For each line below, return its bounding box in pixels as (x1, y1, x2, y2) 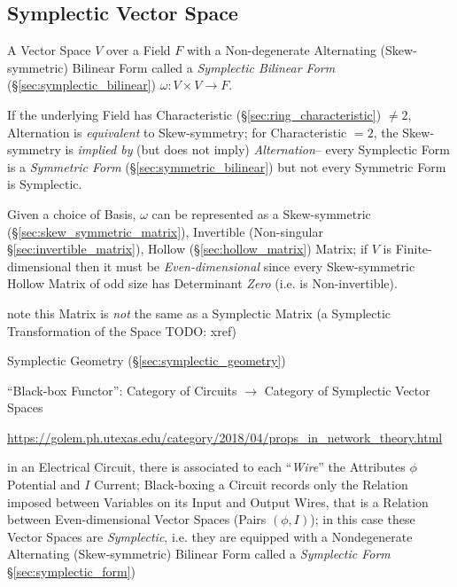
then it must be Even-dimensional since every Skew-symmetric (75, 256, 415, 275)
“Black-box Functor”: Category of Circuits (7, 380, 237, 399)
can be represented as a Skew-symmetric (151, 204, 371, 223)
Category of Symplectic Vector (264, 380, 430, 399)
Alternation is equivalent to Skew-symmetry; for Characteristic (7, 122, 347, 141)
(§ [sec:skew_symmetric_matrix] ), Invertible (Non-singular (7, 222, 323, 240)
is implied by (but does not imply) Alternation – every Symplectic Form (65, 140, 450, 159)
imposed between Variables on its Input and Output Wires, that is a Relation (7, 492, 429, 511)
